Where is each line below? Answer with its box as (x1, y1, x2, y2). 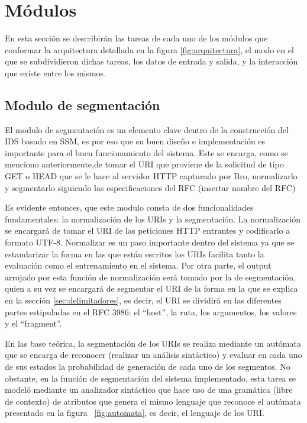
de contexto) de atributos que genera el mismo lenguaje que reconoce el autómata (5, 395, 301, 407)
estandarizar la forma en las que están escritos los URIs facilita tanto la (5, 247, 264, 260)
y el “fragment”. (5, 317, 62, 330)
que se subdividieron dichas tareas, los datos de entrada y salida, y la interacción (5, 55, 298, 67)
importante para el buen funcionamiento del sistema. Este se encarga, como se (5, 146, 288, 159)
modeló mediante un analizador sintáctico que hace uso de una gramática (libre (5, 383, 293, 396)
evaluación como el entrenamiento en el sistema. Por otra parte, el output (5, 259, 272, 272)
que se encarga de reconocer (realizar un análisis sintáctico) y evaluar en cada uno (5, 348, 302, 361)
